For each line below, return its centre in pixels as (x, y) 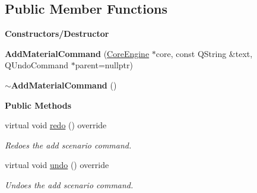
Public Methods (38, 105)
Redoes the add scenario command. (68, 145)
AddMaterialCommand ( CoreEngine (77, 53)
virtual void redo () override (56, 125)
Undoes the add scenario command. (69, 184)
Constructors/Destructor (57, 34)
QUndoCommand (37, 65)
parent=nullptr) (104, 65)
